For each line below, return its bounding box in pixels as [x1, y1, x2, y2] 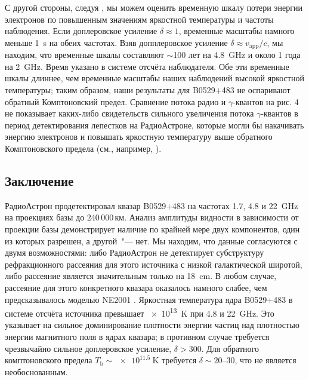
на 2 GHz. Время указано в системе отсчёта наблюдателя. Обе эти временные [5, 60, 289, 72]
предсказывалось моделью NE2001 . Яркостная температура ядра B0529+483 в [5, 293, 293, 305]
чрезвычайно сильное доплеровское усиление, [5, 342, 172, 354]
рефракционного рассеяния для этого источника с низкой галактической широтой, [5, 258, 302, 270]
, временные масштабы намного [178, 24, 295, 37]
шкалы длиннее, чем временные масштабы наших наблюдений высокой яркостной [5, 72, 304, 84]
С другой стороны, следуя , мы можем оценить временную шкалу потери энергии [5, 1, 302, 13]
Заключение [5, 171, 74, 189]
